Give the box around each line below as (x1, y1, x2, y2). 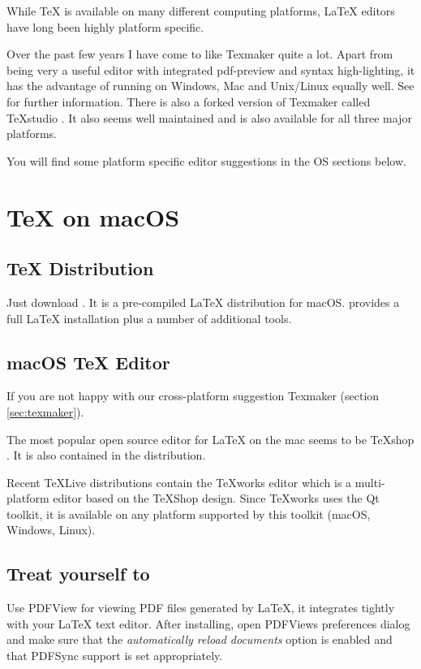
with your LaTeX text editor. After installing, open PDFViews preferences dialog (6, 615, 410, 632)
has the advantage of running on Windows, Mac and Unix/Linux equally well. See (6, 77, 415, 94)
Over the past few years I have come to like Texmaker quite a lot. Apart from (6, 45, 393, 63)
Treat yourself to (6, 561, 150, 586)
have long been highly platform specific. (6, 18, 204, 35)
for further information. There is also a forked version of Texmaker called (6, 93, 371, 110)
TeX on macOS (6, 200, 180, 233)
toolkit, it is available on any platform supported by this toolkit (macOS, (6, 505, 371, 522)
